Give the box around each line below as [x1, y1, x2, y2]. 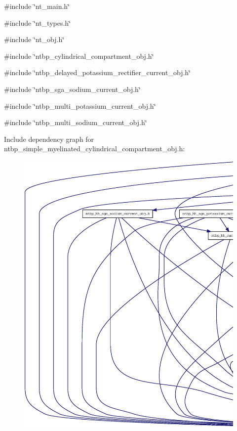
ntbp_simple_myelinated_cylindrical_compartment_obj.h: [4, 143, 185, 154]
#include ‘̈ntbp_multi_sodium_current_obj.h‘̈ [4, 117, 147, 128]
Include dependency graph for [4, 133, 94, 144]
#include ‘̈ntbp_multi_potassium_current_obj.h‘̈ [4, 100, 156, 111]
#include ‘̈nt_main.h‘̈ [4, 1, 70, 11]
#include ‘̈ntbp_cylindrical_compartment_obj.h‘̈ [4, 50, 154, 61]
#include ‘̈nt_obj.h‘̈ [4, 34, 65, 44]
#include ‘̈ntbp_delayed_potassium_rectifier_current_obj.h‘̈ [4, 67, 191, 78]
